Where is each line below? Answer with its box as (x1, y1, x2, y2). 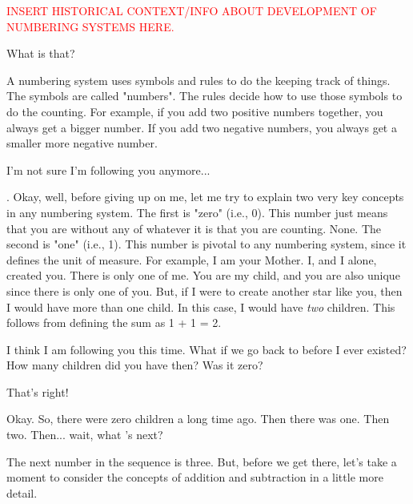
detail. (6, 484, 38, 501)
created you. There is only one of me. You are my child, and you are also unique (6, 267, 400, 284)
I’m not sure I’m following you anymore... (6, 161, 211, 178)
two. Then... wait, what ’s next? (6, 426, 163, 443)
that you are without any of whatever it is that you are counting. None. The (6, 220, 382, 236)
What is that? (6, 45, 75, 62)
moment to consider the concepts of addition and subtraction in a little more (6, 469, 383, 486)
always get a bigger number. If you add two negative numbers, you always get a (6, 119, 397, 135)
